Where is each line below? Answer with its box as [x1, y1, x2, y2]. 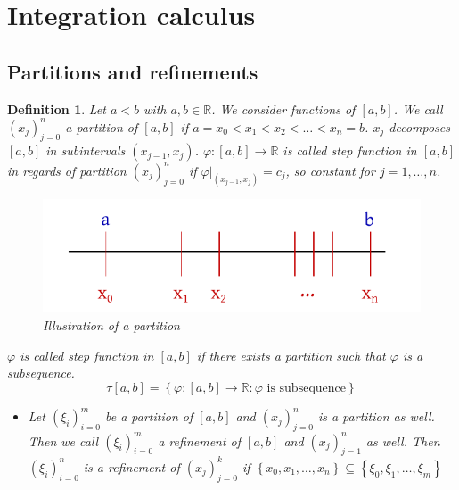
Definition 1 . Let [7, 99, 106, 118]
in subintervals [45, 141, 126, 160]
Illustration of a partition [43, 315, 180, 334]
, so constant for [285, 161, 375, 179]
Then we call [28, 431, 99, 450]
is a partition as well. [317, 407, 435, 426]
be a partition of [104, 407, 193, 426]
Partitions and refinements [7, 57, 258, 85]
